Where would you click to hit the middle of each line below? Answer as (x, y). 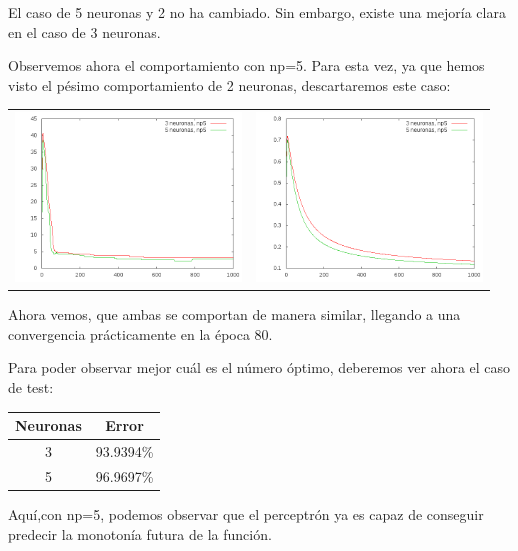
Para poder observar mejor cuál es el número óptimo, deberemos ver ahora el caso (259, 367)
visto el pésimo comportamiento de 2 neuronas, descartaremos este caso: (229, 84)
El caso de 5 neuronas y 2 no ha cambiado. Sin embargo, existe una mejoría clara (257, 12)
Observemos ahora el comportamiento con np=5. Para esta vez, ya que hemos (246, 65)
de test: (31, 387)
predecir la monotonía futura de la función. (140, 533)
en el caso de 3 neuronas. (84, 31)
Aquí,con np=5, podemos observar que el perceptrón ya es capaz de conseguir (246, 513)
